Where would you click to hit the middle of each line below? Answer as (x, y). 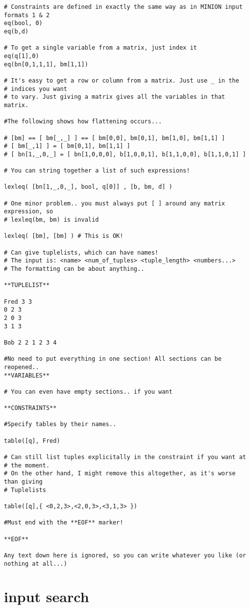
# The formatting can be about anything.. (74, 269)
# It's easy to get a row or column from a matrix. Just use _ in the (122, 80)
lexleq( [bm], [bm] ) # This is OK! (64, 236)
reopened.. (22, 367)
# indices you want (36, 89)
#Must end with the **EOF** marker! (64, 523)
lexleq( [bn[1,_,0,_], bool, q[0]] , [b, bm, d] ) (88, 187)
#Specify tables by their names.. (60, 424)
